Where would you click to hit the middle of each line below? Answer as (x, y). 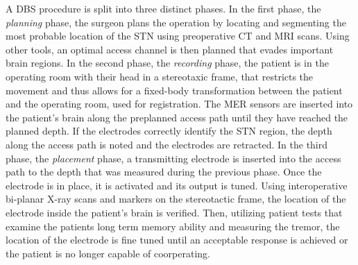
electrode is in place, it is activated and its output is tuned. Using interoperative (177, 185)
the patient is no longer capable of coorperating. (108, 253)
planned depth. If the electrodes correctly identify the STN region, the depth (169, 131)
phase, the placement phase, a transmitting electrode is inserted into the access (173, 158)
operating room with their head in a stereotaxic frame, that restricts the (160, 76)
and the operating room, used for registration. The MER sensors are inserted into (179, 104)
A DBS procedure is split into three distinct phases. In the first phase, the (163, 8)
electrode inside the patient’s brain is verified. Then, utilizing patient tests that (174, 212)
